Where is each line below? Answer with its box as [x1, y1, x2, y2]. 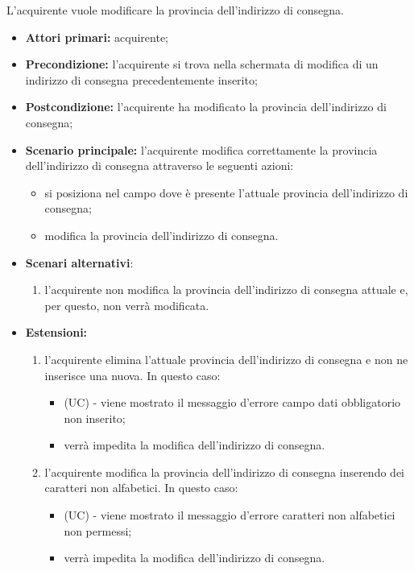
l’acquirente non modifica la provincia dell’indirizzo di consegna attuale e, [44, 281, 408, 298]
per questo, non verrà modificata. [44, 296, 209, 313]
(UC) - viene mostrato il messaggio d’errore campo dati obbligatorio [64, 394, 401, 411]
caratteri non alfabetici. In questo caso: [44, 479, 238, 496]
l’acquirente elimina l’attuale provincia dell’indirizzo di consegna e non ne [44, 350, 408, 367]
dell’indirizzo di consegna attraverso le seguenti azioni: [25, 157, 294, 174]
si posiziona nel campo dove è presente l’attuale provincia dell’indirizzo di [44, 184, 408, 201]
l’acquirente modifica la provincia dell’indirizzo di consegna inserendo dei [44, 463, 404, 480]
